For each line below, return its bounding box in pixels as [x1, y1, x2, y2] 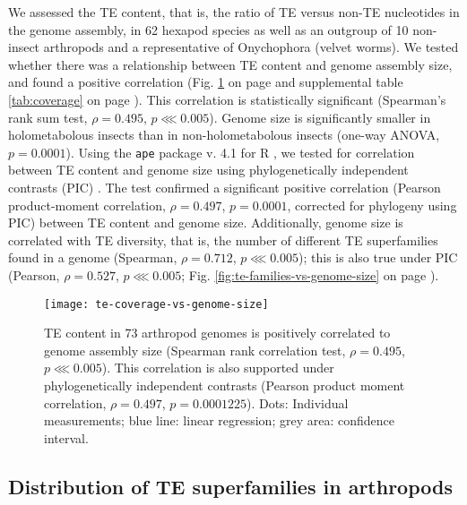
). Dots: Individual [246, 393, 349, 412]
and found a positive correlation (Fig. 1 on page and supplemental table [8, 73, 403, 91]
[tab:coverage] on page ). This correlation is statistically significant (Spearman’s [8, 90, 446, 108]
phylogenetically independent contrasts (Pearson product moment [44, 376, 405, 394]
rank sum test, [8, 107, 88, 126]
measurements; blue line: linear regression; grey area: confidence [44, 411, 394, 430]
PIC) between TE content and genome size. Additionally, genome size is [8, 213, 403, 232]
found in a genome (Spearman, [8, 248, 177, 267]
